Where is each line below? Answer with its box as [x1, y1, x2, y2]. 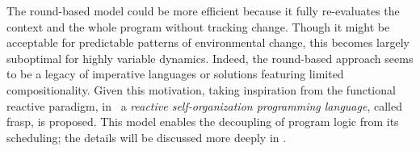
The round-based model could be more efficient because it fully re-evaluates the [6, 2, 400, 19]
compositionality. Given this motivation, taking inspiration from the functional [6, 81, 396, 98]
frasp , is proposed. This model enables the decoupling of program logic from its [6, 113, 399, 130]
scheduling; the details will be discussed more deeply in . [6, 128, 287, 145]
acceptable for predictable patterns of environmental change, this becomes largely [6, 34, 409, 51]
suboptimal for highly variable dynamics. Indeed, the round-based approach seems [6, 49, 414, 66]
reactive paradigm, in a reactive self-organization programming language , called [6, 97, 402, 114]
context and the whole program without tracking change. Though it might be [6, 18, 390, 35]
